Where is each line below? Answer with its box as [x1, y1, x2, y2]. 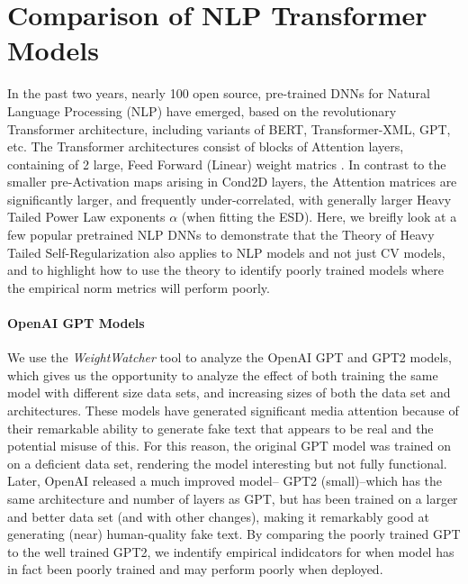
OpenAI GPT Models [7, 314, 145, 333]
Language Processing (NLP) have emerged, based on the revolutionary [7, 101, 397, 120]
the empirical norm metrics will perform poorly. [7, 278, 270, 297]
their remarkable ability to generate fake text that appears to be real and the [7, 418, 434, 437]
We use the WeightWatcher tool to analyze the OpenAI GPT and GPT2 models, [7, 348, 452, 367]
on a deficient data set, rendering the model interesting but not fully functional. [7, 453, 447, 472]
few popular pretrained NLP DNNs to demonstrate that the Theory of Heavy [7, 225, 435, 244]
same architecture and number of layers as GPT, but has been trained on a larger [7, 488, 458, 507]
